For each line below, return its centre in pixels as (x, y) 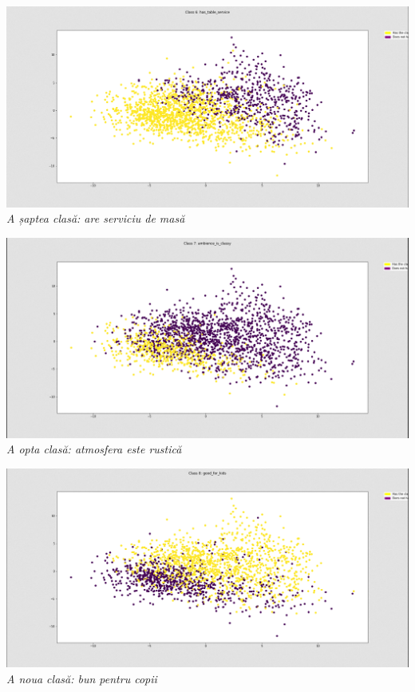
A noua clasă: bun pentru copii (82, 679)
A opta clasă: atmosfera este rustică (94, 449)
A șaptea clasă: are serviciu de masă (96, 218)
